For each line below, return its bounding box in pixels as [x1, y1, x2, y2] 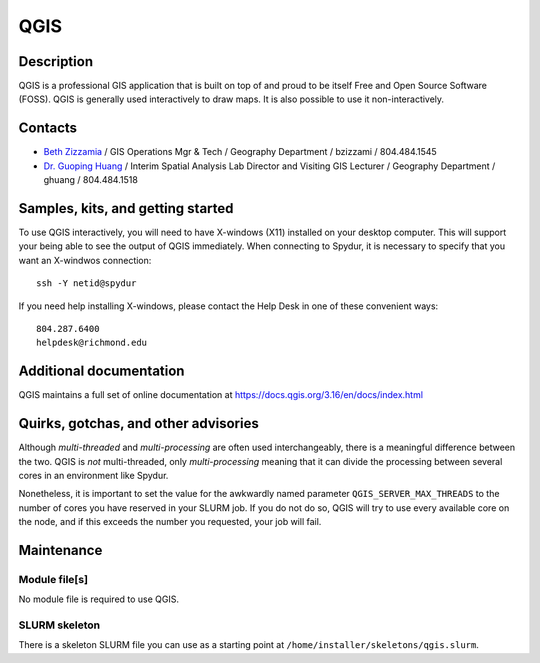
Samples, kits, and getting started [18, 200, 234, 217]
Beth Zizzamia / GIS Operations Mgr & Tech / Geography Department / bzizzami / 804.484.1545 [43, 146, 437, 158]
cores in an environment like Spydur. [18, 469, 169, 481]
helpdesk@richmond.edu [36, 337, 148, 349]
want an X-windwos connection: [18, 254, 152, 266]
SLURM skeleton [18, 618, 101, 632]
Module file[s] [18, 572, 89, 586]
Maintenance [18, 541, 103, 559]
